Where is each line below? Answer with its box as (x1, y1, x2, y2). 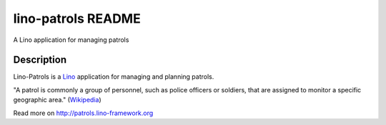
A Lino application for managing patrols (13, 36, 129, 44)
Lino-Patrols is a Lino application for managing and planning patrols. (13, 72, 214, 81)
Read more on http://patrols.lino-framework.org (13, 109, 154, 117)
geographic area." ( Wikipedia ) (13, 96, 102, 104)
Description (13, 54, 67, 66)
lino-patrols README (13, 11, 141, 26)
